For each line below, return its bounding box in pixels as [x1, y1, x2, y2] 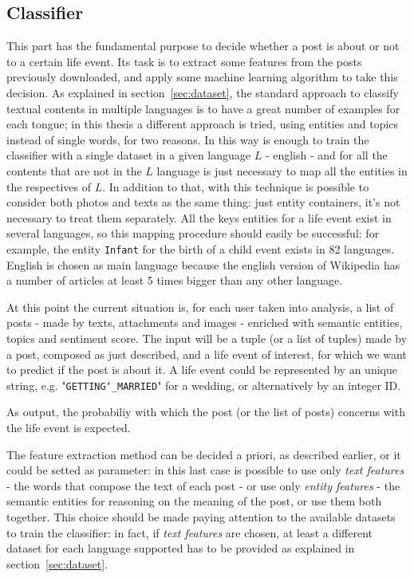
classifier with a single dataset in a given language [6, 147, 250, 163]
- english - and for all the [265, 147, 388, 163]
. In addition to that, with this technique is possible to [102, 178, 369, 195]
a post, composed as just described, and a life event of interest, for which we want [6, 345, 407, 362]
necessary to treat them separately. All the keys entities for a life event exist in [6, 209, 392, 226]
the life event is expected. [6, 419, 131, 435]
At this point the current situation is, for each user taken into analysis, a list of [6, 298, 394, 315]
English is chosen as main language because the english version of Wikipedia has [6, 256, 400, 273]
